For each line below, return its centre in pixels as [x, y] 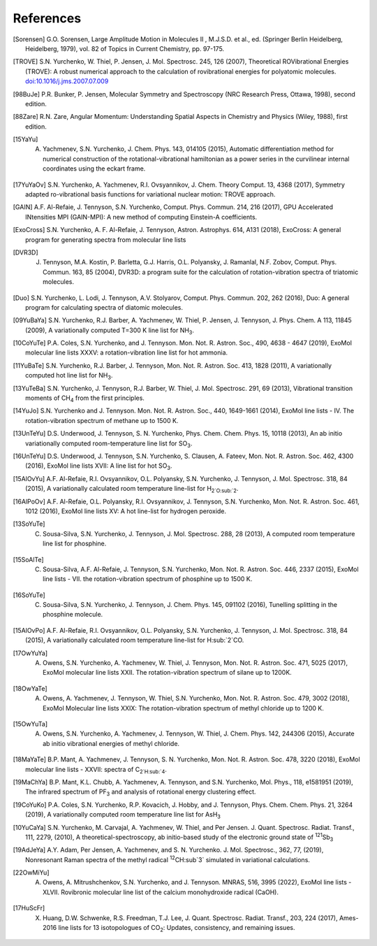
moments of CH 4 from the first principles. [85, 399]
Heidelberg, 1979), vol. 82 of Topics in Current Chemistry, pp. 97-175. [125, 48]
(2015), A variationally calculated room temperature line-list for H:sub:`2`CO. [135, 640]
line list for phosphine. [75, 544]
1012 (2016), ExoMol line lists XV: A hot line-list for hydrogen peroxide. [126, 511]
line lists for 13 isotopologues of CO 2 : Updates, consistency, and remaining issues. [177, 929]
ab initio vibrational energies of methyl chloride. [111, 743]
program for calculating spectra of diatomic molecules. [104, 307]
